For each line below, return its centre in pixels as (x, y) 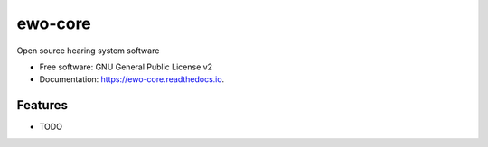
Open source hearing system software (88, 51)
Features (42, 105)
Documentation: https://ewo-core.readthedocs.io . (132, 79)
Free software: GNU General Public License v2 (126, 67)
